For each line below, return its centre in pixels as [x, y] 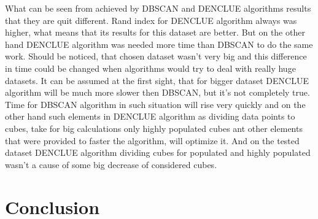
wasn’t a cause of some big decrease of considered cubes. [111, 164]
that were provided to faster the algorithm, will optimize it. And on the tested [152, 140]
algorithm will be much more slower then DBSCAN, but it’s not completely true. [157, 92]
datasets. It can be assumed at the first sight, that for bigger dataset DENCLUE [157, 80]
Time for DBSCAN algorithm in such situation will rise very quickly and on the [155, 104]
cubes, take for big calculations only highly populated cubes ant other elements [154, 128]
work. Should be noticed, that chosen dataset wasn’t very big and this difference [156, 56]
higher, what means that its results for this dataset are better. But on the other [155, 32]
